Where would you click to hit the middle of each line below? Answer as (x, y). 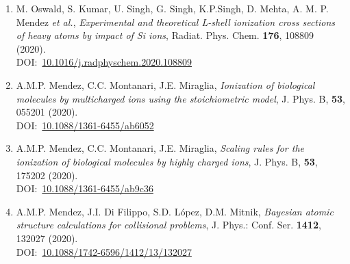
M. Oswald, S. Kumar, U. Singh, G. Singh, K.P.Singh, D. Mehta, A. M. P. (172, 8)
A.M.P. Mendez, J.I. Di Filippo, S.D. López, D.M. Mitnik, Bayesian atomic (175, 211)
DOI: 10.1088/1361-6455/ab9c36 (85, 188)
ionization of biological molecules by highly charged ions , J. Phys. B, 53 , (167, 161)
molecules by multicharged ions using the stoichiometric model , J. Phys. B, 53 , (180, 98)
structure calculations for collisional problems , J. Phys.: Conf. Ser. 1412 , (168, 225)
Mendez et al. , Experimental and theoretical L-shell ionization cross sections (176, 22)
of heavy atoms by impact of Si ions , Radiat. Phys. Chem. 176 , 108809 (165, 35)
